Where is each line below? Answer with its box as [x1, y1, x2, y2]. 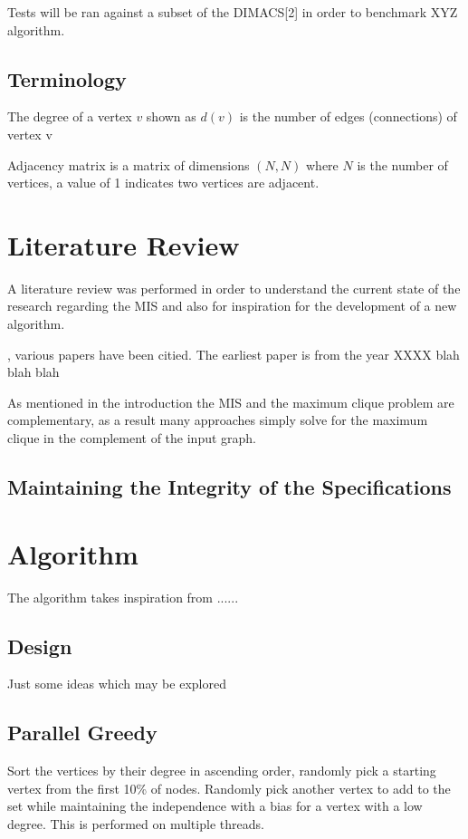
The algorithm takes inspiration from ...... [7, 587, 239, 606]
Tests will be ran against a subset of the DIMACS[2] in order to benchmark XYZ [7, 3, 458, 21]
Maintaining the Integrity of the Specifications [7, 473, 452, 501]
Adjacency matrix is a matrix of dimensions [7, 155, 250, 174]
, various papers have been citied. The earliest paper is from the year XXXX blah [7, 344, 460, 363]
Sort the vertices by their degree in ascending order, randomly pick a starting [7, 761, 436, 780]
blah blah [7, 362, 60, 381]
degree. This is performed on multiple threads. [7, 814, 264, 833]
